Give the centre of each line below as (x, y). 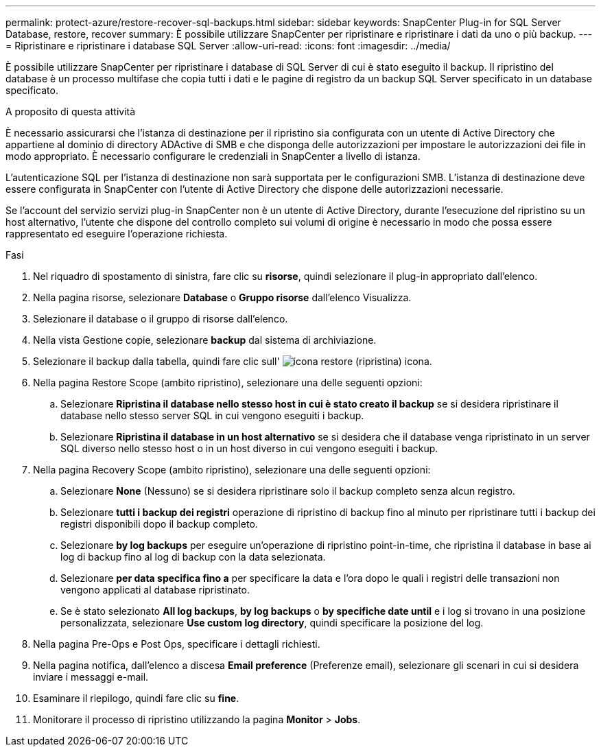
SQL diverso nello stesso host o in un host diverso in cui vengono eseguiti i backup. (249, 448)
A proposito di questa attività (71, 111)
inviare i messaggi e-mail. (91, 677)
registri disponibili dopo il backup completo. (159, 524)
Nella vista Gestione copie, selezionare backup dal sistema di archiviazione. (205, 340)
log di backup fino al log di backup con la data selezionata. (193, 557)
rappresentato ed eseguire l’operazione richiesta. (117, 234)
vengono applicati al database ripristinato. (155, 590)
